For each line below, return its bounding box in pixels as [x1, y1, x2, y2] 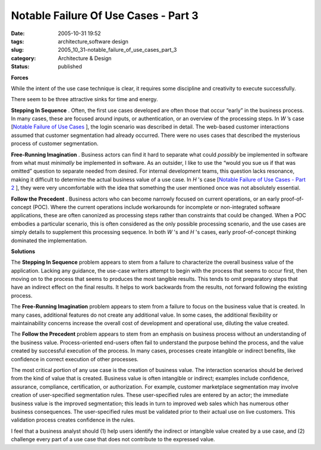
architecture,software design [58, 37, 129, 45]
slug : [11, 46, 24, 54]
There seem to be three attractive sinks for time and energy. [11, 96, 158, 103]
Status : [11, 63, 30, 70]
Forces [11, 74, 29, 81]
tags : [11, 37, 24, 45]
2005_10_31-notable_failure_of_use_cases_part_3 [58, 46, 177, 54]
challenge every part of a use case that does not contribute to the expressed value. [11, 436, 215, 443]
